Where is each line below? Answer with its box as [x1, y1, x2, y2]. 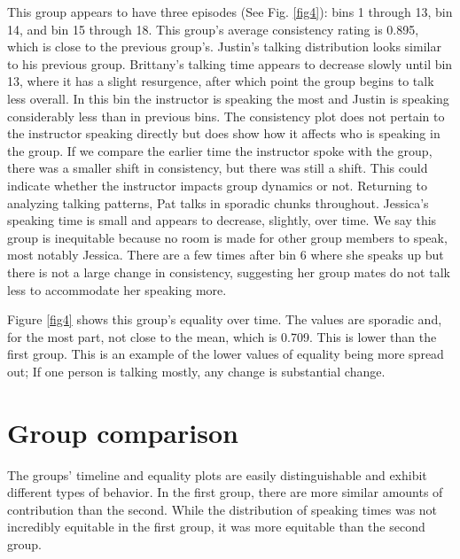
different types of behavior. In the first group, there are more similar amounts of [7, 483, 443, 501]
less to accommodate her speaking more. [7, 280, 227, 299]
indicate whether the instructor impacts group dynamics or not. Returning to [7, 175, 427, 194]
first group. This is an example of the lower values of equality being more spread [7, 345, 444, 363]
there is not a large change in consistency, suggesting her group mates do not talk [7, 262, 450, 281]
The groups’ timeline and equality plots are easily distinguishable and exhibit [7, 465, 427, 484]
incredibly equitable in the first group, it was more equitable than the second [7, 517, 425, 536]
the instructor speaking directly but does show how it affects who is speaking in [7, 124, 441, 143]
